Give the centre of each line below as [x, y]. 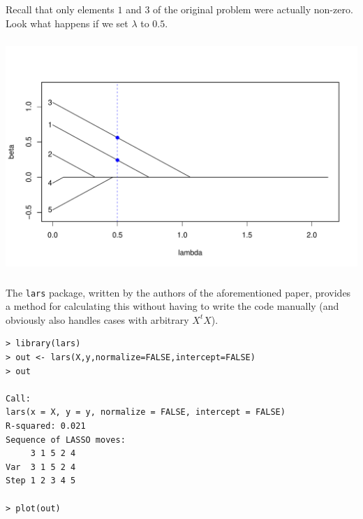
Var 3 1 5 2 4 [41, 467]
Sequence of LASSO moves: [66, 440]
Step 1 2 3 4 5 [41, 481]
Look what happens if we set [67, 23]
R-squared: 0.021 [46, 426]
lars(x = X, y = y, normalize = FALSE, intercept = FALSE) [146, 412]
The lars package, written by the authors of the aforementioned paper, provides [178, 292]
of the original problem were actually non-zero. [253, 9]
